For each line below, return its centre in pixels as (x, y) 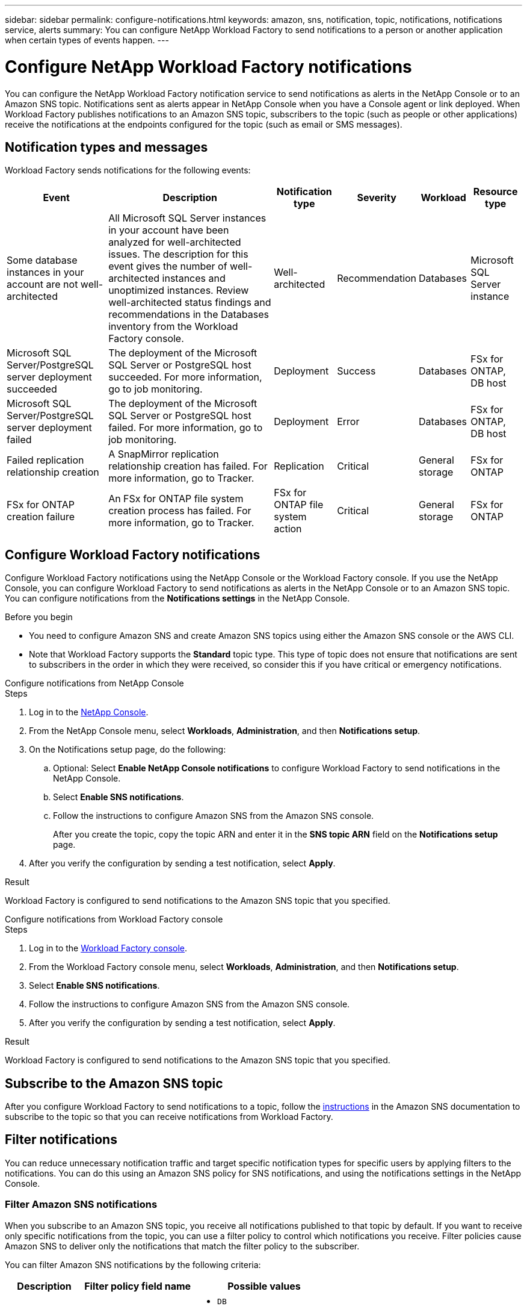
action (288, 529)
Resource (495, 192)
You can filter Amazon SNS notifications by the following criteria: (133, 1264)
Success (356, 371)
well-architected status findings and (190, 303)
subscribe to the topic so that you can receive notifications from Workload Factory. (169, 1117)
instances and (194, 278)
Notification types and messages (106, 147)
